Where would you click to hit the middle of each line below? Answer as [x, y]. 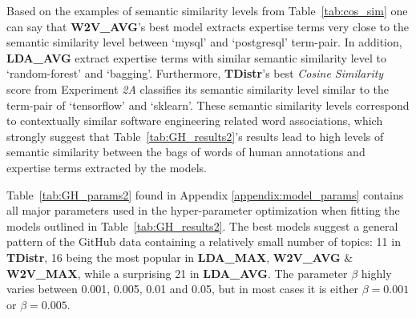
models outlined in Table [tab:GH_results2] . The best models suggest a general [202, 225]
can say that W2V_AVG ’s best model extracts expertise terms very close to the [208, 26]
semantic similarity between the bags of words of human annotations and [186, 152]
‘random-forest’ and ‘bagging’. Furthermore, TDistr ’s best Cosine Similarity [195, 73]
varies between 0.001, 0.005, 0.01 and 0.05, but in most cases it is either [183, 289]
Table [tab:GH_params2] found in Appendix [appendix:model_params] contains [205, 194]
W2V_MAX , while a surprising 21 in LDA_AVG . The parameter [177, 273]
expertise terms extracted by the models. [107, 167]
